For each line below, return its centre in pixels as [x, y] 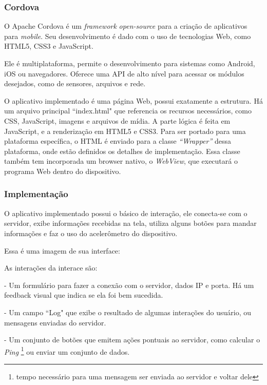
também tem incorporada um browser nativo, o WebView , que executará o [121, 161]
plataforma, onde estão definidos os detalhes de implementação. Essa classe [122, 151]
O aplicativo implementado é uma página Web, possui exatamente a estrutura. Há [133, 100]
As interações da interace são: [51, 268]
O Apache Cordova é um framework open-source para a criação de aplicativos [126, 26]
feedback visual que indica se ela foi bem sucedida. [84, 295]
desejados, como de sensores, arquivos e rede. [75, 83]
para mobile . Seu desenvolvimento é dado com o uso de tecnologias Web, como [128, 36]
